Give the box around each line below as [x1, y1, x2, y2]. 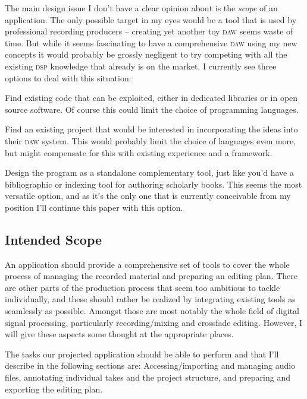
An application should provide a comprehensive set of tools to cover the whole [5, 258, 290, 270]
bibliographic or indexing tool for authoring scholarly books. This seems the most [5, 178, 302, 190]
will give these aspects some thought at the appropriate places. [5, 328, 234, 340]
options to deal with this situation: [5, 71, 131, 84]
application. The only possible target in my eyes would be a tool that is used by [5, 13, 297, 26]
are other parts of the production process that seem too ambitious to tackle [5, 281, 280, 293]
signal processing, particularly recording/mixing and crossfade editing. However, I [5, 316, 303, 328]
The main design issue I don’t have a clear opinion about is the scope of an [5, 2, 278, 14]
